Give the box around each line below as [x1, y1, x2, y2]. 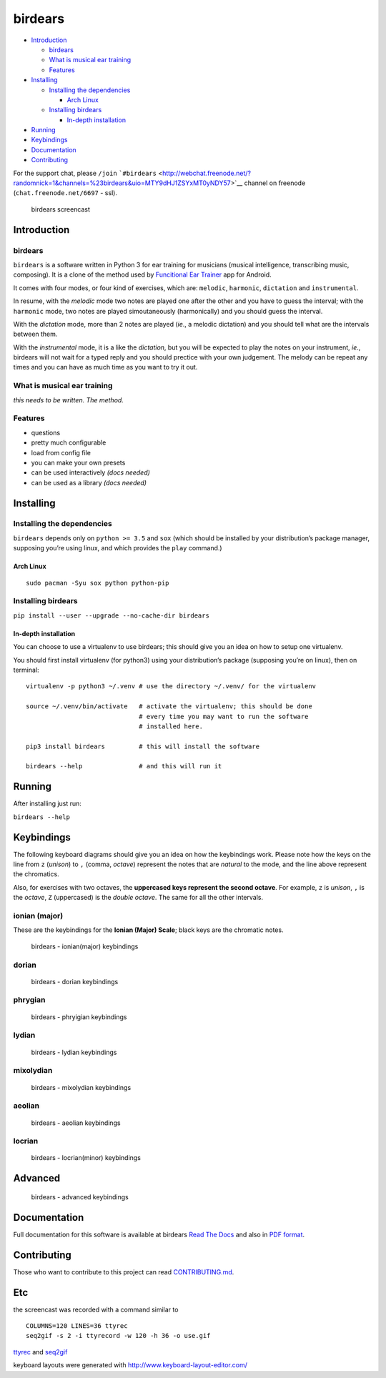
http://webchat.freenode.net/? [162, 169, 252, 177]
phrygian [13, 995, 46, 1005]
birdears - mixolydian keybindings [31, 1083, 132, 1091]
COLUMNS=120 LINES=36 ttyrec [26, 1322, 128, 1329]
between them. [13, 329, 58, 339]
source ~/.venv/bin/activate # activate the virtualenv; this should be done [26, 703, 312, 710]
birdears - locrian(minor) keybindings [31, 1154, 141, 1162]
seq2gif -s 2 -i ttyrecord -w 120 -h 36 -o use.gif [26, 1332, 211, 1340]
